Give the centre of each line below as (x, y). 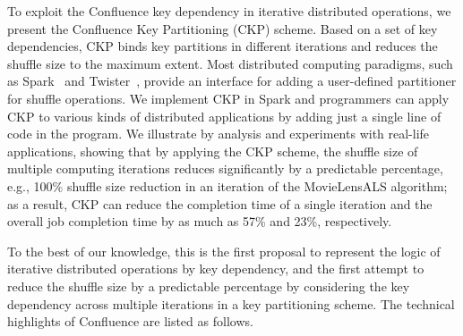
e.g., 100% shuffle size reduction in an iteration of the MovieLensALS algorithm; (227, 185)
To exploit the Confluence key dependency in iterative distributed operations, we (229, 11)
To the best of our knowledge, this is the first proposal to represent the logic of (224, 251)
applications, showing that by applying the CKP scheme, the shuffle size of (213, 151)
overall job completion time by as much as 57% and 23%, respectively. (200, 221)
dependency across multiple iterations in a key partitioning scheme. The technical (231, 303)
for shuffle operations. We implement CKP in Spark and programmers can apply (228, 98)
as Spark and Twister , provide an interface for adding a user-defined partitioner (232, 81)
